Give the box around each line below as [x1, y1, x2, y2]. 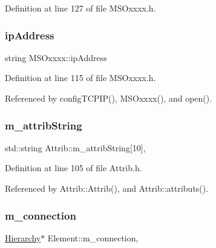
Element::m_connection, [47, 231, 139, 244]
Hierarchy [5, 231, 41, 244]
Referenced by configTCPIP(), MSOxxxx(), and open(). [5, 92, 212, 104]
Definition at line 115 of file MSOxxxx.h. [5, 71, 156, 84]
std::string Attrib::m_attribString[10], [5, 141, 146, 154]
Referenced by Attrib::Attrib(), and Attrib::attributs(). [5, 182, 209, 194]
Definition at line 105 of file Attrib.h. [5, 162, 142, 174]
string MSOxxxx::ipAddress [5, 51, 107, 64]
